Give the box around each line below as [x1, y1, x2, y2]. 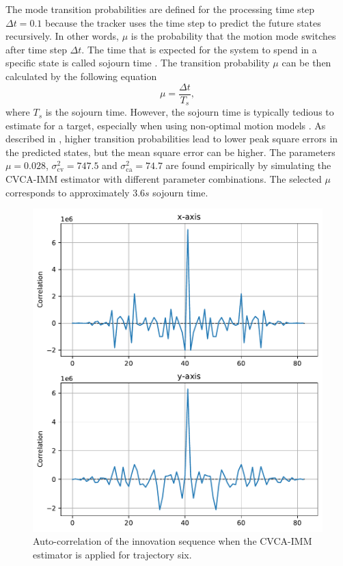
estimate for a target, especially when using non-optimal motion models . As [5, 118, 326, 132]
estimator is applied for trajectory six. [33, 547, 192, 561]
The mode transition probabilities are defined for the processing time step [5, 2, 315, 16]
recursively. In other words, [5, 29, 119, 43]
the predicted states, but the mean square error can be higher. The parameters [5, 144, 335, 159]
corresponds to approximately [5, 185, 130, 199]
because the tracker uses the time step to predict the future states [44, 15, 321, 29]
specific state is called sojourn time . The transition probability [5, 55, 270, 70]
